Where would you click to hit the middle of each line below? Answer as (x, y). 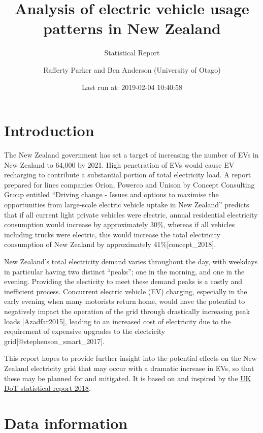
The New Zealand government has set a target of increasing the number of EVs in (131, 155)
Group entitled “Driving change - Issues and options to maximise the (111, 194)
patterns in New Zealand (132, 28)
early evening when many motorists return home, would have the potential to (125, 301)
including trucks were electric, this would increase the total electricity (112, 234)
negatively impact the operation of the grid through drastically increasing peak (127, 311)
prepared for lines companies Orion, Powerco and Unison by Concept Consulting (129, 184)
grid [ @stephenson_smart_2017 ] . (54, 341)
